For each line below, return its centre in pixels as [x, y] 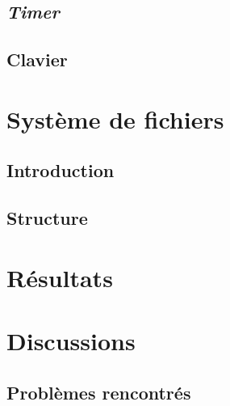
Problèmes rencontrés [99, 392]
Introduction [61, 170]
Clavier [37, 59]
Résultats [60, 277]
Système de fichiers [115, 118]
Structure [47, 218]
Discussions [71, 341]
